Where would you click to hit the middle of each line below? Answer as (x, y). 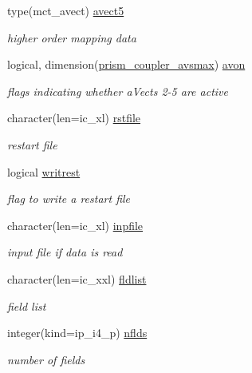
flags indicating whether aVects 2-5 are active (118, 91)
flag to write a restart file (69, 198)
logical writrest (44, 171)
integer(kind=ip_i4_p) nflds (77, 333)
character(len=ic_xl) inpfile (75, 225)
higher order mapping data (72, 37)
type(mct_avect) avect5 (66, 10)
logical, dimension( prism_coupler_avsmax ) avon (126, 64)
